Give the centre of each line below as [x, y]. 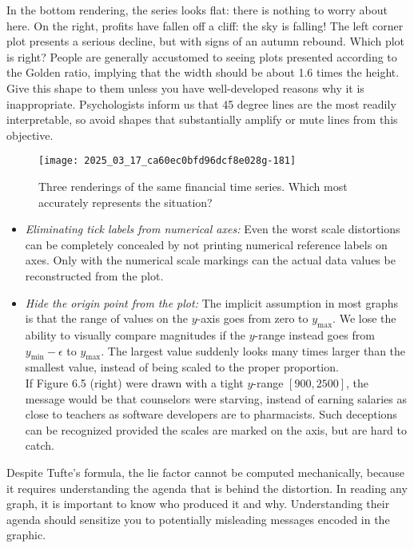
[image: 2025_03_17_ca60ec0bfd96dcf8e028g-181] [167, 161]
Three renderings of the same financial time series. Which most [193, 186]
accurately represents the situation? [125, 202]
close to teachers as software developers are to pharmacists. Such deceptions [211, 414]
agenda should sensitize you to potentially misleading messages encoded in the [198, 519]
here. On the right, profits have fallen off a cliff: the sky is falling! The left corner [205, 25]
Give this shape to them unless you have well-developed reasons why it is [185, 87]
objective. [30, 135]
